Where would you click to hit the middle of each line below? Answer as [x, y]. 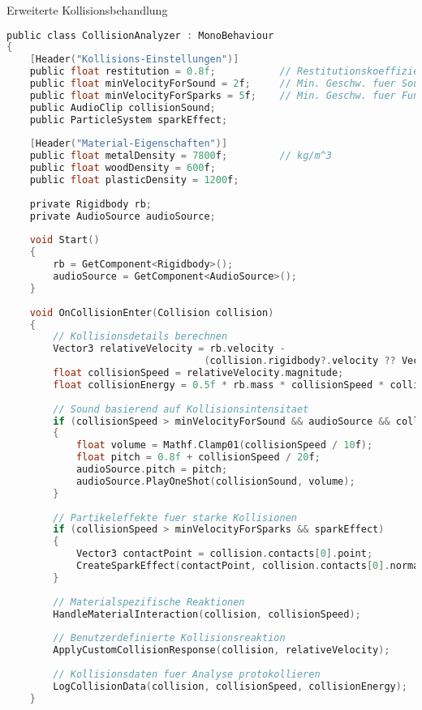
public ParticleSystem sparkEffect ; [129, 120]
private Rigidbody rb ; [90, 204]
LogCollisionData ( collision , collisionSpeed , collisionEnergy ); [230, 686]
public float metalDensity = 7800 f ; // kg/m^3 [181, 156]
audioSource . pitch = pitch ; [152, 470]
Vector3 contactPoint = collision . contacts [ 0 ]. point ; [224, 554]
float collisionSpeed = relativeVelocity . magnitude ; [198, 373]
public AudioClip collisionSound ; [123, 107]
